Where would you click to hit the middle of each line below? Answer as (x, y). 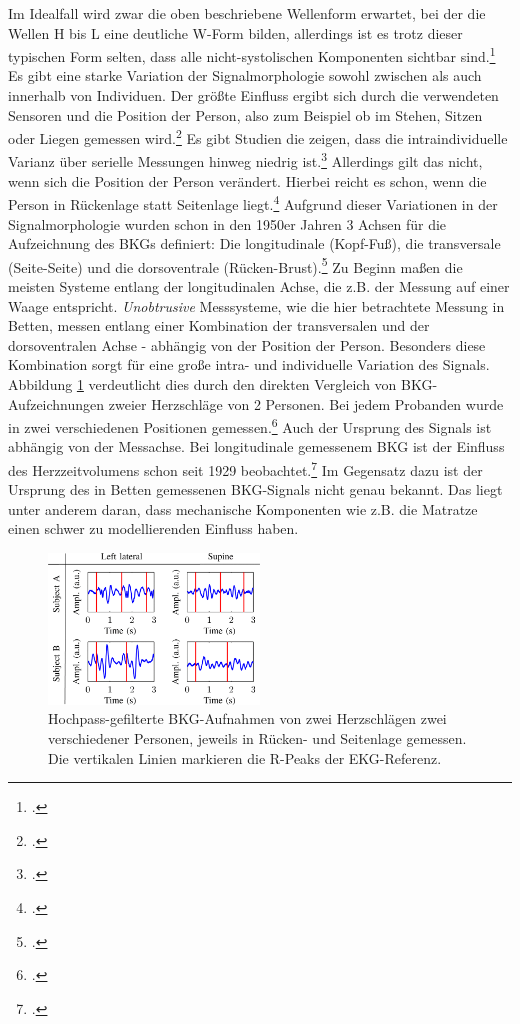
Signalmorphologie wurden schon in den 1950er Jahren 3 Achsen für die (227, 223)
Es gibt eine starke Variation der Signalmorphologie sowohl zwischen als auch (245, 75)
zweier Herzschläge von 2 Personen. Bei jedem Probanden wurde (306, 403)
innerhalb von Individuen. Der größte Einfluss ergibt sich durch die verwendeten (253, 95)
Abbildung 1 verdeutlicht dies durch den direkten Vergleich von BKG (220, 383)
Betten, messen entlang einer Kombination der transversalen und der (219, 325)
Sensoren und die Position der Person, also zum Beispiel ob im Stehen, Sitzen (245, 114)
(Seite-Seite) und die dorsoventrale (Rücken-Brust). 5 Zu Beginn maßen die (235, 265)
